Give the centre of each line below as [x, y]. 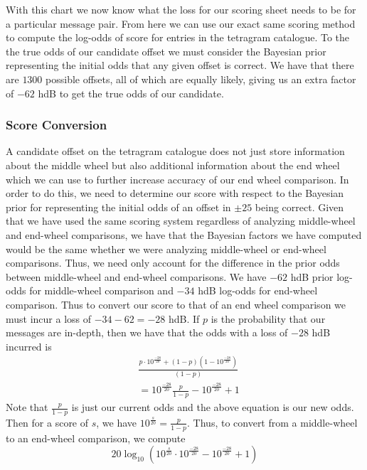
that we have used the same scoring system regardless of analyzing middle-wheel [181, 221]
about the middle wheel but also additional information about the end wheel [173, 165]
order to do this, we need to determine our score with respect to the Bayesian [175, 193]
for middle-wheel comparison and [101, 290]
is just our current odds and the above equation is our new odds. [213, 407]
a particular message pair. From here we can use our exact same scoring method [181, 23]
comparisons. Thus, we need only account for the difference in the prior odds [173, 263]
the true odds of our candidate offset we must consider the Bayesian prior [166, 51]
